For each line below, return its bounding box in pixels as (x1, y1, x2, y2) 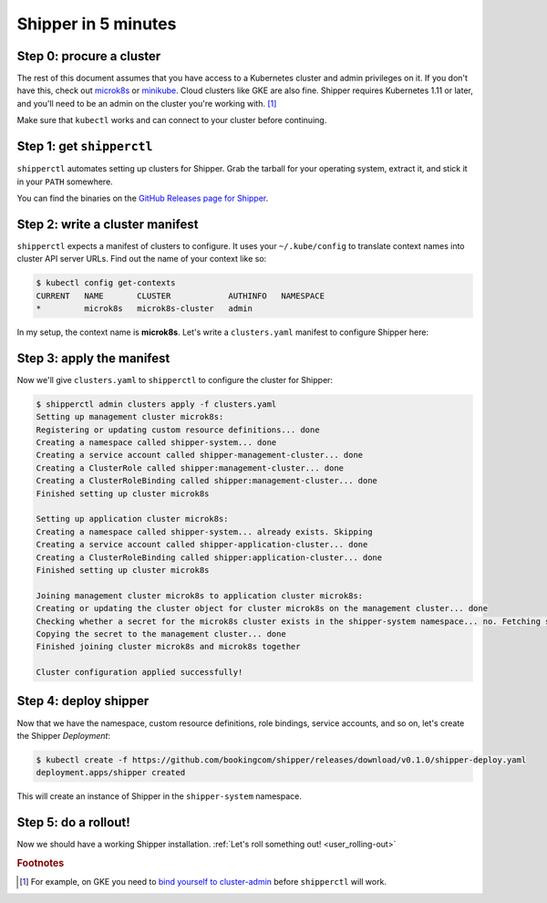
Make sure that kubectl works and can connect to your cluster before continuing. (16, 115, 327, 126)
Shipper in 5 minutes (16, 14, 177, 34)
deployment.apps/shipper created (36, 767, 186, 778)
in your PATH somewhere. (16, 176, 113, 187)
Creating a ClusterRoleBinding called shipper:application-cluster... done (36, 552, 383, 563)
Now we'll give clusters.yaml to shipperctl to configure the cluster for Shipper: (16, 374, 333, 385)
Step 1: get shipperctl (16, 139, 153, 154)
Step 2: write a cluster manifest (16, 216, 199, 232)
